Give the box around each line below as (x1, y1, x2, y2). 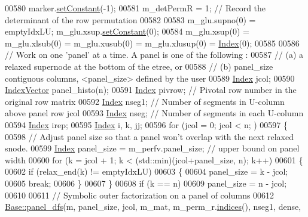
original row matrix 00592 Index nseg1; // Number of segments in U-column (5, 95, 285, 107)
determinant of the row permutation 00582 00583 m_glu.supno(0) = (5, 13, 256, 26)
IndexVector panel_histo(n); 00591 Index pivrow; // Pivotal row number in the (5, 83, 297, 96)
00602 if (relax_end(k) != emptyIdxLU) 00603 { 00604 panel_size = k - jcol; (5, 165, 288, 178)
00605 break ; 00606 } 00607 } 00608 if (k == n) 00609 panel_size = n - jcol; (5, 176, 287, 189)
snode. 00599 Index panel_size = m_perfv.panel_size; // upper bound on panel (5, 142, 300, 154)
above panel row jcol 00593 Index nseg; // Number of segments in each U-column (5, 107, 304, 119)
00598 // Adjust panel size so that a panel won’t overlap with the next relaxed (5, 130, 294, 142)
